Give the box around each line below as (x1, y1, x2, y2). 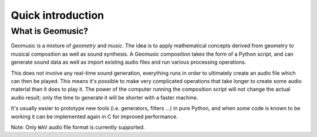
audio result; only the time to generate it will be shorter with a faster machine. (11, 94, 198, 101)
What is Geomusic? (11, 26, 89, 36)
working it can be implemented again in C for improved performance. (11, 113, 178, 120)
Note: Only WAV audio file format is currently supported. (11, 124, 145, 131)
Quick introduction (11, 9, 104, 22)
